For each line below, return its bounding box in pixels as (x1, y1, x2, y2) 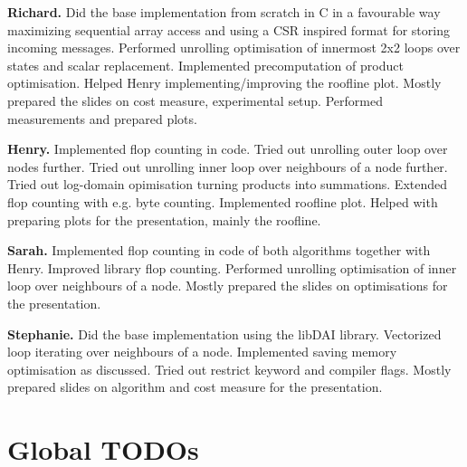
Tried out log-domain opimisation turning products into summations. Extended (7, 175, 448, 194)
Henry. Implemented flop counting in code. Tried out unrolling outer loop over (7, 139, 448, 158)
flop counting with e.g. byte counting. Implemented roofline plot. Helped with (7, 192, 438, 211)
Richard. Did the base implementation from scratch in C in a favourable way (7, 3, 441, 21)
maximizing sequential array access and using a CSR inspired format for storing (7, 20, 450, 39)
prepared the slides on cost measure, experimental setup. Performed (7, 91, 383, 110)
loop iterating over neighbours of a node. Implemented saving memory (7, 342, 397, 361)
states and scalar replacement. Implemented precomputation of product (7, 55, 404, 74)
